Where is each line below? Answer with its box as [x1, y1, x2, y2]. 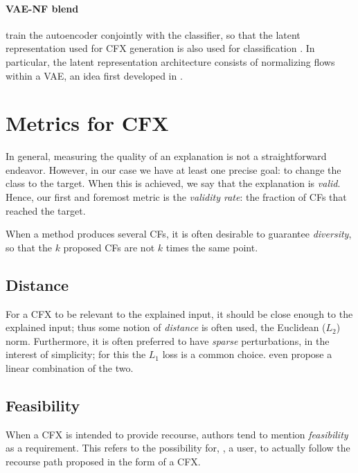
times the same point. [165, 240, 258, 254]
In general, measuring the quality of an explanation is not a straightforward [6, 149, 327, 163]
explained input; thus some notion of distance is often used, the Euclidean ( [6, 320, 326, 334]
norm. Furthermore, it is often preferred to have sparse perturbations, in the [6, 333, 330, 348]
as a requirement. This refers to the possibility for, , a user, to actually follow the [6, 440, 350, 455]
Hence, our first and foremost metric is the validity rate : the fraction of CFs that [6, 190, 347, 204]
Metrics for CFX [6, 109, 169, 137]
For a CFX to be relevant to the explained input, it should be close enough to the [6, 306, 353, 321]
